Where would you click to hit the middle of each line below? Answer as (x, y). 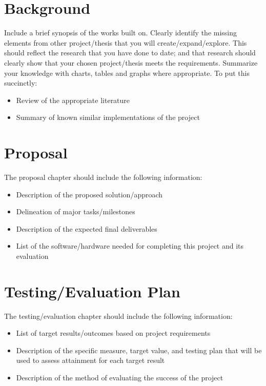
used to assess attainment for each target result (90, 360)
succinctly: (21, 83)
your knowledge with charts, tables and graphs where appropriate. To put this (127, 73)
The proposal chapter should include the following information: (103, 177)
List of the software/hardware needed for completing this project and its (130, 246)
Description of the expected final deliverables (87, 228)
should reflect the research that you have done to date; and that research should (130, 53)
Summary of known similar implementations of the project (108, 117)
